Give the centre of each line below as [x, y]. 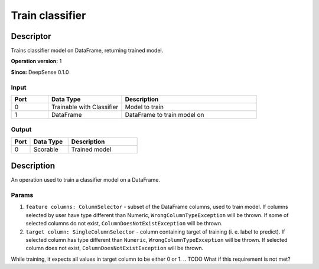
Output [21, 130]
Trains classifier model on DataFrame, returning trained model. [87, 51]
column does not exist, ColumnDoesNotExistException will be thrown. [115, 248]
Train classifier [48, 15]
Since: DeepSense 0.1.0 [40, 72]
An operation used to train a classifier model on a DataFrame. [86, 180]
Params [22, 195]
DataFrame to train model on [165, 114]
